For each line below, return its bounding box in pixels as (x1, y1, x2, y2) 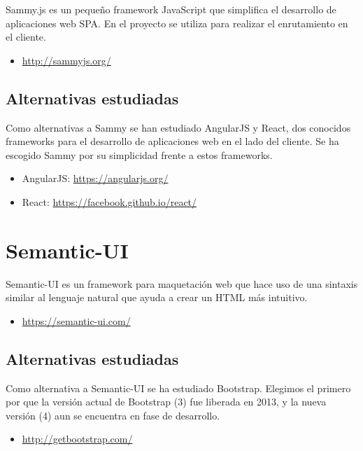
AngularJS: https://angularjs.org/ (22, 171, 169, 186)
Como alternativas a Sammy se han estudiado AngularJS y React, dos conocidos (6, 120, 351, 134)
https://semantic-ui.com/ (22, 313, 131, 328)
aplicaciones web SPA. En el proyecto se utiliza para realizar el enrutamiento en (6, 15, 348, 30)
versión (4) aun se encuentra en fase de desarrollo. (6, 408, 220, 422)
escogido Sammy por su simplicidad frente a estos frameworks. (6, 147, 273, 162)
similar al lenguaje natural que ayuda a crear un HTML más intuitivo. (6, 290, 308, 305)
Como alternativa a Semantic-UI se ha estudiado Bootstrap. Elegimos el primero (6, 380, 351, 395)
